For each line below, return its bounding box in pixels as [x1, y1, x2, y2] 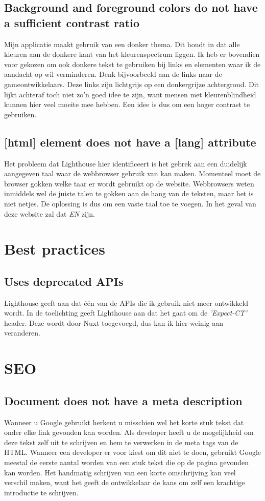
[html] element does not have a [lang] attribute [4, 134, 256, 150]
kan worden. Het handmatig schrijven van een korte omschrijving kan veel [4, 467, 236, 477]
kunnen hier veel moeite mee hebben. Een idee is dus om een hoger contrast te [4, 99, 250, 110]
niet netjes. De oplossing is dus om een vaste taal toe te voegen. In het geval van [4, 198, 256, 208]
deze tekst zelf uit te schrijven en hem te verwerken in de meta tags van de [4, 436, 238, 447]
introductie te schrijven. [4, 487, 79, 497]
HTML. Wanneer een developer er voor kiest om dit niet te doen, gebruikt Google [4, 447, 261, 457]
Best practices [4, 238, 105, 259]
